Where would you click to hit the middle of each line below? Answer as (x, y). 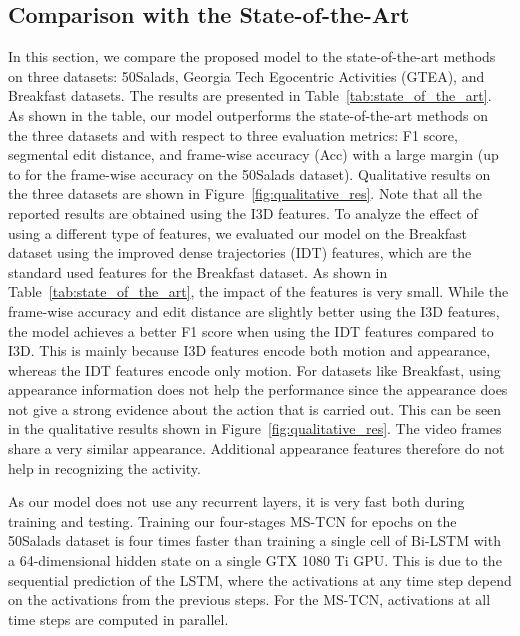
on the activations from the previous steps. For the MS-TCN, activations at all (249, 599)
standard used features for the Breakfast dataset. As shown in (198, 271)
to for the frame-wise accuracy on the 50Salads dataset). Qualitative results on (249, 173)
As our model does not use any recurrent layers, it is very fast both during (236, 501)
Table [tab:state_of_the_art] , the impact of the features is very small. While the (258, 291)
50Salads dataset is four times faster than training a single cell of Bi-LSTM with (254, 540)
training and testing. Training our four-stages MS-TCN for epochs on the (232, 520)
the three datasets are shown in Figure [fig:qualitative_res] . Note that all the (245, 193)
